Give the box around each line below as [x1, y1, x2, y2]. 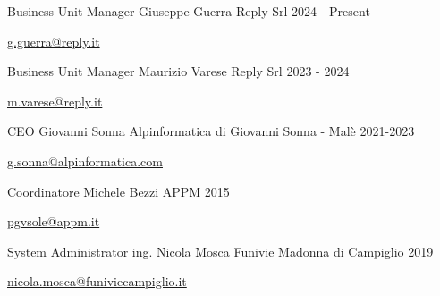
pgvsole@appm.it [7, 212, 100, 231]
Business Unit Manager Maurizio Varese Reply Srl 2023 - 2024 [7, 62, 350, 80]
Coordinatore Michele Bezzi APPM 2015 [7, 182, 230, 200]
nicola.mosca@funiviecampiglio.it [7, 272, 187, 291]
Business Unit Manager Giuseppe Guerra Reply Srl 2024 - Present [7, 2, 370, 20]
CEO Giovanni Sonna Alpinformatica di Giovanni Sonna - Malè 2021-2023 [7, 122, 415, 140]
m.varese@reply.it [7, 91, 103, 110]
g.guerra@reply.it [7, 31, 100, 50]
